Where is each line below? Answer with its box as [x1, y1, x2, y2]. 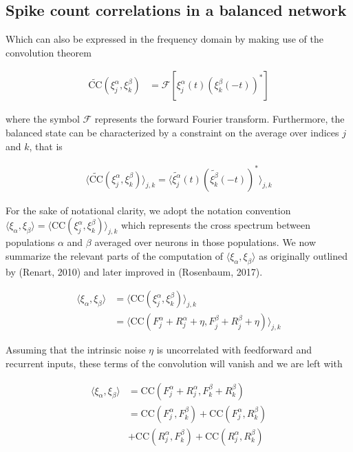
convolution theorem [6, 45, 92, 59]
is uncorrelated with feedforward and [156, 342, 312, 357]
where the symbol [6, 112, 80, 126]
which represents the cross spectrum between [120, 218, 311, 232]
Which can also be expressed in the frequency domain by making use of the [6, 32, 323, 46]
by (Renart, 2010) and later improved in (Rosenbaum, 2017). [6, 264, 263, 278]
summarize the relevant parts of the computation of [6, 248, 224, 263]
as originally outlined [259, 248, 348, 263]
